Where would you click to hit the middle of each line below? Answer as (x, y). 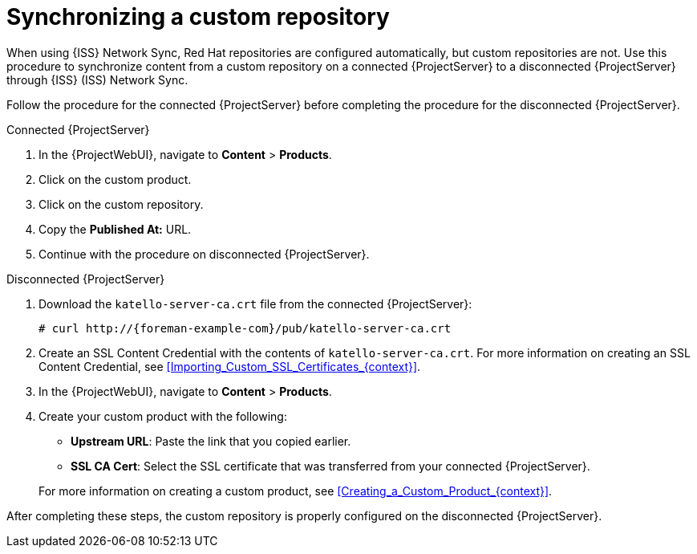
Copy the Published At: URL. (115, 229)
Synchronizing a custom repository (198, 17)
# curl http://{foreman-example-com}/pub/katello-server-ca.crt (245, 328)
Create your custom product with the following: (163, 416)
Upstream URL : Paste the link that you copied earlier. (211, 441)
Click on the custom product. (115, 179)
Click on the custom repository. (121, 204)
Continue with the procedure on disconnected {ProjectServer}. (204, 254)
